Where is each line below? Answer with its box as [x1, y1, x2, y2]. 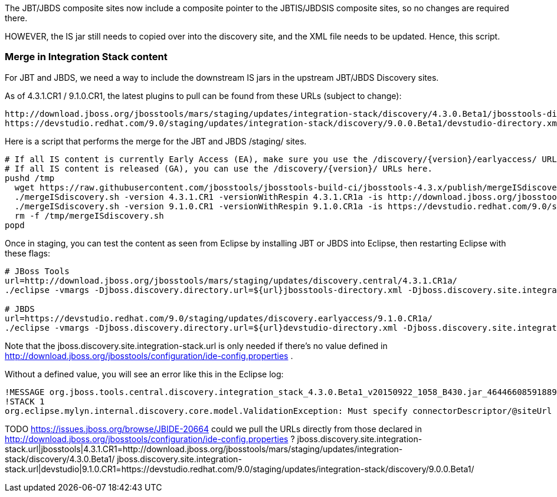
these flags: [5, 248, 50, 258]
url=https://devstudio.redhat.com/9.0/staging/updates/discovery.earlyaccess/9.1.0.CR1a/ [5, 313, 433, 323]
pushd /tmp [5, 173, 55, 183]
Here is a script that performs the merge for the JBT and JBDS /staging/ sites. [5, 136, 307, 146]
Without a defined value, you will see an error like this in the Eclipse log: [5, 368, 284, 379]
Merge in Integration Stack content [5, 51, 168, 63]
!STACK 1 [5, 396, 45, 406]
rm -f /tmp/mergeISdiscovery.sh [14, 210, 164, 220]
